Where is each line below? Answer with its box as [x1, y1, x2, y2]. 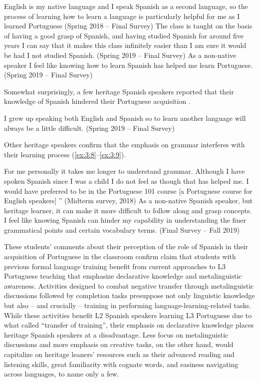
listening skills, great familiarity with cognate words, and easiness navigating [4, 359, 239, 369]
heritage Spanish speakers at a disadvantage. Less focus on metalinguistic [4, 329, 229, 340]
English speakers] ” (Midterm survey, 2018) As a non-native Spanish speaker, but [4, 195, 253, 206]
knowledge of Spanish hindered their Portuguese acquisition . [4, 96, 191, 106]
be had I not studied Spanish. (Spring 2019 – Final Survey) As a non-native [4, 49, 237, 60]
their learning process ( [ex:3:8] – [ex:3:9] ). [4, 149, 126, 159]
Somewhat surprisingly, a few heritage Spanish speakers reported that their [4, 86, 234, 96]
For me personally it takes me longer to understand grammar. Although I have [4, 166, 245, 176]
